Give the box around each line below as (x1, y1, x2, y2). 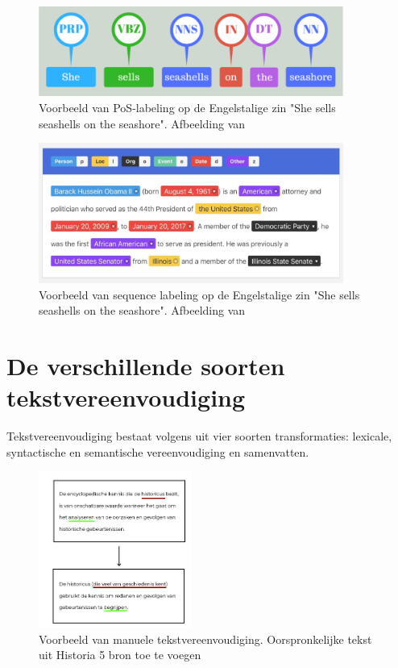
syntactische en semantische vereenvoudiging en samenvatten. (6, 443, 309, 460)
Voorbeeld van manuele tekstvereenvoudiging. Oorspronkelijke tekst (39, 630, 372, 647)
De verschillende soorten (6, 349, 285, 382)
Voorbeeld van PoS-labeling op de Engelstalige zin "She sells (39, 98, 336, 115)
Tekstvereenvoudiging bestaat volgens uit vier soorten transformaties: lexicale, (6, 428, 392, 445)
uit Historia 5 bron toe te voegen (39, 646, 201, 663)
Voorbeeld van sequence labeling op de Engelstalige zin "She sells (39, 286, 360, 303)
